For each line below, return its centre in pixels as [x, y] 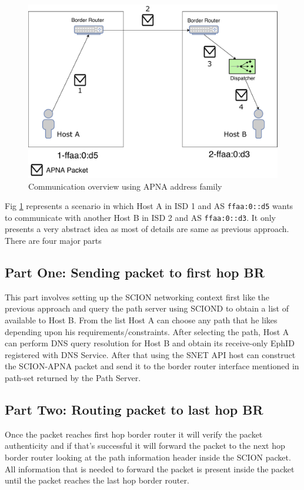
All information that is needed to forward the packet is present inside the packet [150, 469]
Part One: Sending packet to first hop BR [135, 272]
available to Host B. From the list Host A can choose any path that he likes [141, 320]
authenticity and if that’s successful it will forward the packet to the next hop [145, 446]
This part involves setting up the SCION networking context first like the [137, 297]
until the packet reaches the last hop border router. [97, 480]
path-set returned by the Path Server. [73, 378]
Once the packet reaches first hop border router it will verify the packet [134, 434]
